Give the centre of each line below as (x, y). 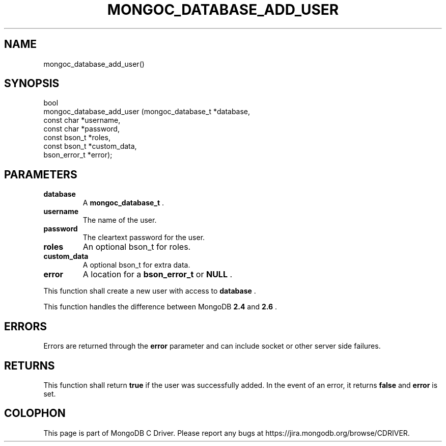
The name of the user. (120, 220)
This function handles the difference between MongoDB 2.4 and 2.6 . (160, 307)
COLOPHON (35, 413)
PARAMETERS (41, 174)
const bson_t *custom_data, (90, 146)
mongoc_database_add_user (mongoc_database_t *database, (147, 112)
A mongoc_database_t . (123, 203)
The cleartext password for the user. (144, 238)
